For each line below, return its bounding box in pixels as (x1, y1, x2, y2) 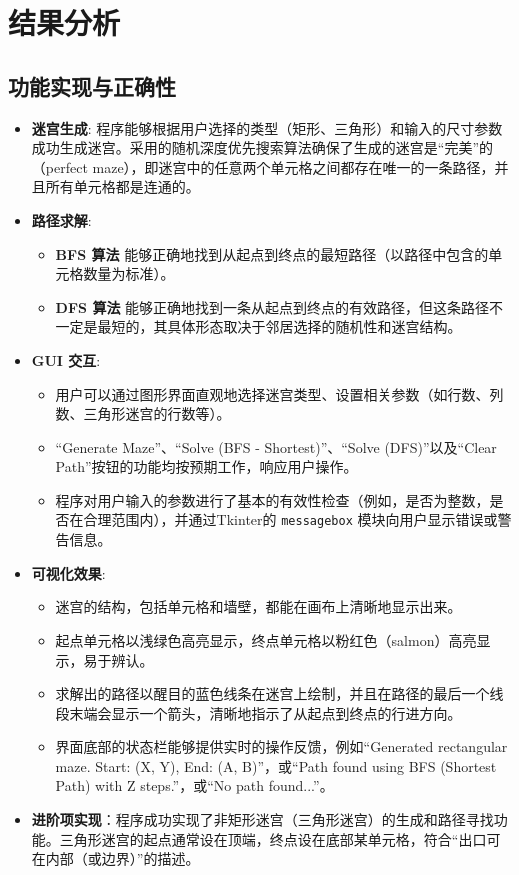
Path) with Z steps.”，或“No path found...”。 (55, 775, 334, 796)
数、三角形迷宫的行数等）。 (55, 403, 231, 424)
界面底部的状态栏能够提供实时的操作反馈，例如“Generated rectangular (55, 736, 508, 757)
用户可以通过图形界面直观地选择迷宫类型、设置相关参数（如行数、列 (55, 383, 504, 404)
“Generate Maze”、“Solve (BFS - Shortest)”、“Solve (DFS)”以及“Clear (55, 436, 497, 457)
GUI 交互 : (31, 349, 101, 370)
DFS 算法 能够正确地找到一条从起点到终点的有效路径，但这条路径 (55, 296, 490, 317)
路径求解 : (31, 209, 92, 230)
